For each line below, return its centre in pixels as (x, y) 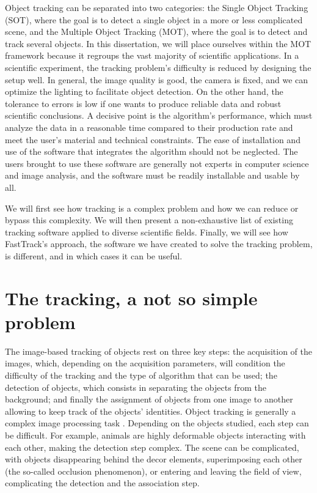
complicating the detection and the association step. (102, 483)
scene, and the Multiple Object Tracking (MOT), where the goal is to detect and (156, 32)
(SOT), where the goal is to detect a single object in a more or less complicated (154, 19)
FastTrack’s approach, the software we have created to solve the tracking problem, (159, 244)
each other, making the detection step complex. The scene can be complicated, (152, 447)
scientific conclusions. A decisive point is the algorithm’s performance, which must (159, 115)
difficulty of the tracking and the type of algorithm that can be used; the (141, 375)
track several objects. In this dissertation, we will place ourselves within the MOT (158, 43)
